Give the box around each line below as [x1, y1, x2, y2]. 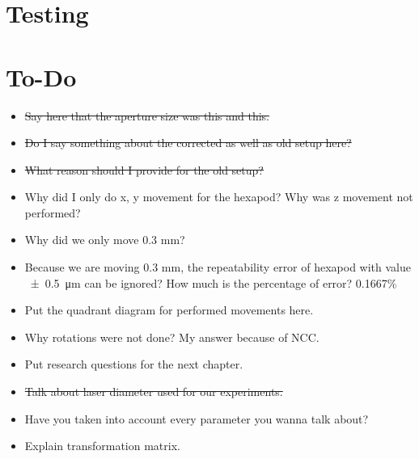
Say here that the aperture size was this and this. [24, 107, 269, 124]
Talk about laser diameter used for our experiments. [24, 383, 283, 400]
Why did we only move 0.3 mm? [24, 231, 185, 248]
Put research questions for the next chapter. [24, 356, 243, 373]
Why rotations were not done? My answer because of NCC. [24, 328, 320, 345]
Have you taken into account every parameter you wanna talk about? [24, 410, 369, 427]
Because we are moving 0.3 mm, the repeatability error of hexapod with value [24, 259, 412, 276]
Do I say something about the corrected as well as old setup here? [24, 134, 352, 151]
